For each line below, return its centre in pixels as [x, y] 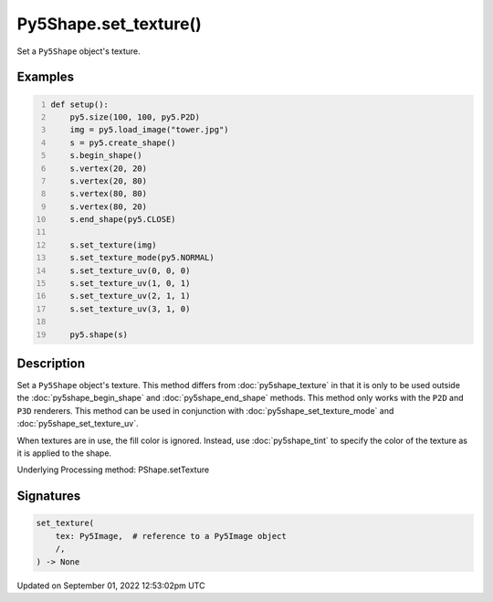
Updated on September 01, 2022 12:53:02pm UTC [111, 586]
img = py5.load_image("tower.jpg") [149, 130]
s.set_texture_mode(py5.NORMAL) [142, 258]
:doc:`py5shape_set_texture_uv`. [78, 424]
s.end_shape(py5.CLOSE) [123, 220]
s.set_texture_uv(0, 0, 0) [130, 270]
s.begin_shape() [106, 156]
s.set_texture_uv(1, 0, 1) [130, 284]
